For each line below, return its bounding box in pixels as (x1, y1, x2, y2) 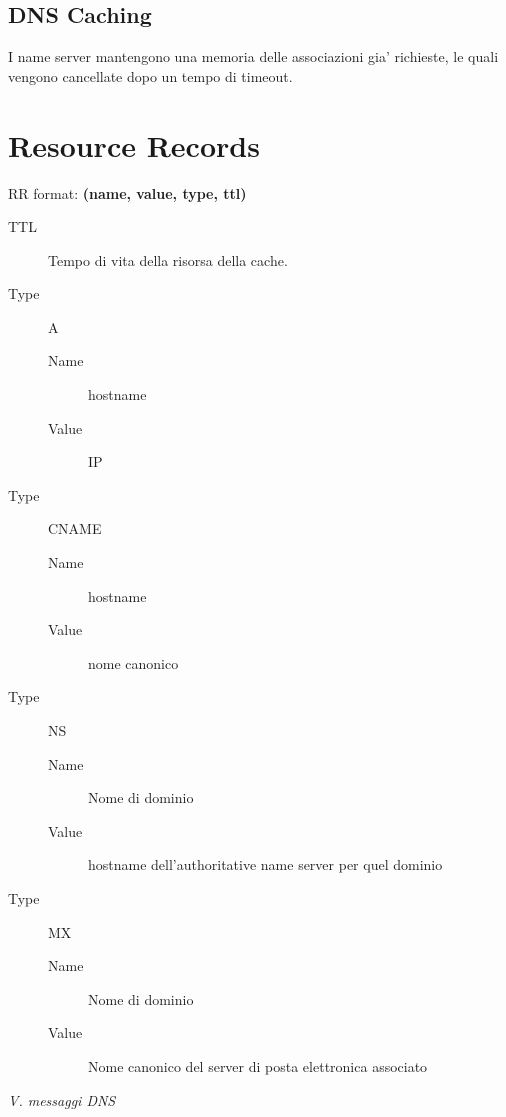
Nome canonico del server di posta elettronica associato (88, 1055, 428, 1076)
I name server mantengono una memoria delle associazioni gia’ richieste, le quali (8, 46, 499, 67)
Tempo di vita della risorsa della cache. (48, 249, 288, 270)
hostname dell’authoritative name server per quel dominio (88, 854, 443, 875)
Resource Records (8, 124, 260, 165)
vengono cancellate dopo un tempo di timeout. (8, 65, 293, 86)
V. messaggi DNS (8, 1089, 116, 1110)
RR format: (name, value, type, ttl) (8, 182, 247, 203)
